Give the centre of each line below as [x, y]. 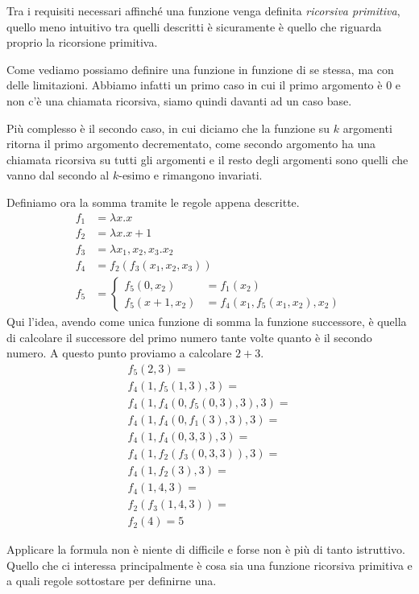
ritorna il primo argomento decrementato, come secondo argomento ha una [191, 144]
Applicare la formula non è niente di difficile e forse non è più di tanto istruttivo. [206, 549]
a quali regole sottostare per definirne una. [112, 581]
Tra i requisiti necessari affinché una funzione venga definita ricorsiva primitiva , [203, 10]
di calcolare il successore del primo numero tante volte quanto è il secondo [189, 337]
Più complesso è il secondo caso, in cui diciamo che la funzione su [168, 128]
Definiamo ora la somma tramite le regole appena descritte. [153, 202]
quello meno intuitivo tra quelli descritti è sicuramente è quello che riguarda [194, 26]
